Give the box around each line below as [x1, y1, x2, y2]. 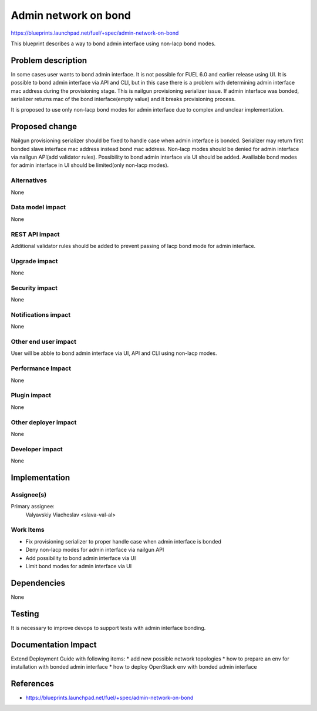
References [11, 679, 54, 689]
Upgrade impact [11, 257, 58, 265]
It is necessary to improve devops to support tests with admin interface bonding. [11, 624, 206, 631]
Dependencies [11, 578, 66, 588]
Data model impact [11, 203, 66, 212]
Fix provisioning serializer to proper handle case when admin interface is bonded [25, 538, 221, 545]
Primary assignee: [11, 503, 55, 510]
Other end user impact [11, 338, 76, 346]
